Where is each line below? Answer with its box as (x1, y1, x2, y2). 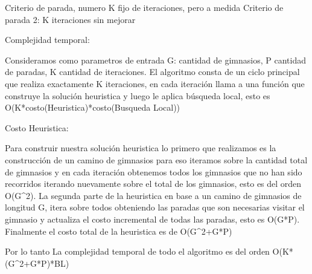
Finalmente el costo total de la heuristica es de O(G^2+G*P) (5, 224, 232, 237)
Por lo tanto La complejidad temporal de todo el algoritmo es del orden (5, 245, 270, 258)
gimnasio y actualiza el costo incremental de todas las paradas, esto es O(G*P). (5, 212, 300, 225)
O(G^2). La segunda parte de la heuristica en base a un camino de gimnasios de (5, 189, 302, 201)
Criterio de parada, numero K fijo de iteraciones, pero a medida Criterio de (5, 1, 284, 13)
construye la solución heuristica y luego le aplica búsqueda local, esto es (5, 89, 270, 102)
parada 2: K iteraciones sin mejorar (5, 13, 136, 25)
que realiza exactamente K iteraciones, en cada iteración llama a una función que (5, 77, 305, 90)
